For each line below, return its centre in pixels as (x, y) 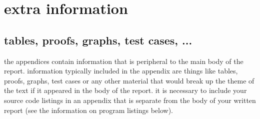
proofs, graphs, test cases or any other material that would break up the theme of (129, 80)
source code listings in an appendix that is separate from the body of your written (130, 100)
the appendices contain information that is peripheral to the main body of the (124, 61)
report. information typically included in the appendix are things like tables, (121, 71)
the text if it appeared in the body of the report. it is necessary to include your (125, 90)
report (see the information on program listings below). (89, 110)
